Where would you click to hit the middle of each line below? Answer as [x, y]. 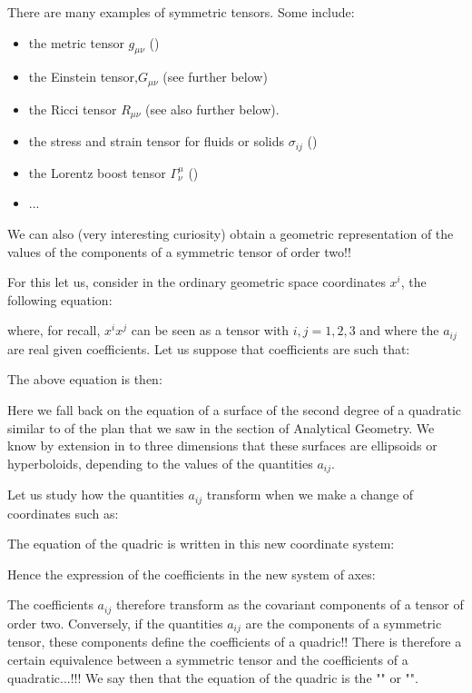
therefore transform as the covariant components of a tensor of [290, 604]
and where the [399, 330]
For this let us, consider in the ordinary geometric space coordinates [197, 282]
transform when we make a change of [310, 495]
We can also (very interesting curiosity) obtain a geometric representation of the [231, 233]
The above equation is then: [85, 379]
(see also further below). [212, 109]
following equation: [60, 299]
